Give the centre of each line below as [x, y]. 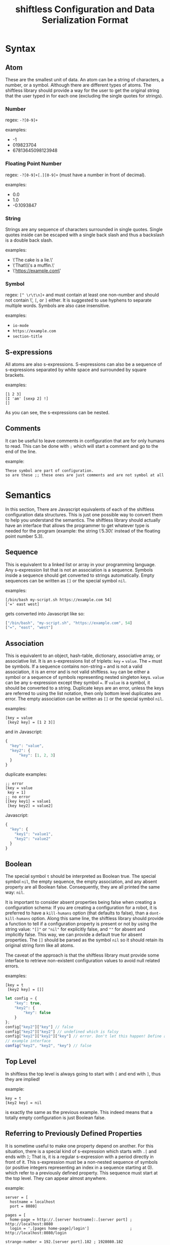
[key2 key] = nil [24, 1103]
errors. [12, 966]
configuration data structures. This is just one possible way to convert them [84, 514]
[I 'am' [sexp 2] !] [27, 399]
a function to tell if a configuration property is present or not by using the [81, 924]
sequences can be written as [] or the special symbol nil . [66, 580]
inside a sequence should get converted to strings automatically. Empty [80, 575]
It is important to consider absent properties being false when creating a [80, 902]
